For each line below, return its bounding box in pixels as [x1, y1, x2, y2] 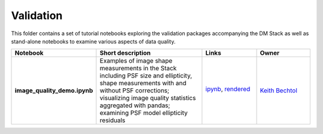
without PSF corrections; [99, 86, 170, 95]
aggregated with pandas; [99, 101, 170, 110]
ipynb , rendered [205, 85, 251, 94]
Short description [99, 49, 151, 57]
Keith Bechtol [260, 86, 297, 95]
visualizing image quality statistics [99, 94, 196, 102]
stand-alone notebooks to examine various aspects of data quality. [11, 38, 176, 45]
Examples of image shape [99, 57, 173, 65]
